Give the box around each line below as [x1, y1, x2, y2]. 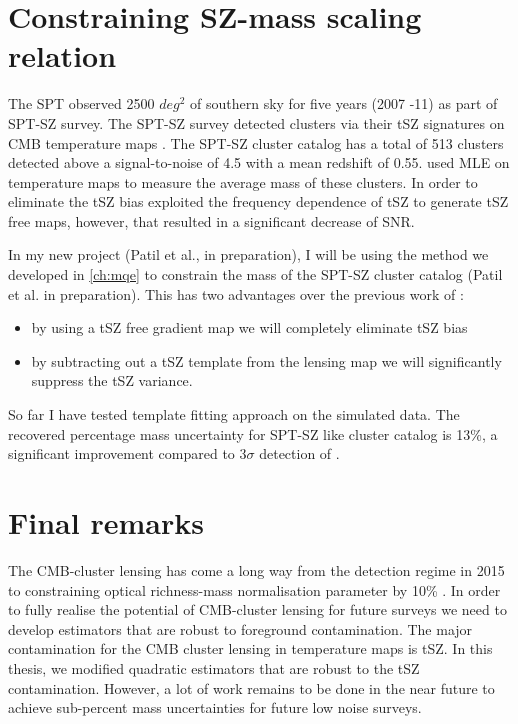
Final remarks [8, 502, 204, 542]
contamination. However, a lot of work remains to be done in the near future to [8, 677, 495, 698]
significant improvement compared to [8, 443, 235, 464]
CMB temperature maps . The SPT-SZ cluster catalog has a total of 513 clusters [8, 132, 504, 153]
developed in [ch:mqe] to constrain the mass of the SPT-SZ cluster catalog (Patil [8, 264, 503, 285]
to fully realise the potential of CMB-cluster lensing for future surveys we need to [8, 599, 507, 620]
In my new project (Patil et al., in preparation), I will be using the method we [8, 244, 489, 265]
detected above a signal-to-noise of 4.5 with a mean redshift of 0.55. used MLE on [8, 152, 510, 173]
